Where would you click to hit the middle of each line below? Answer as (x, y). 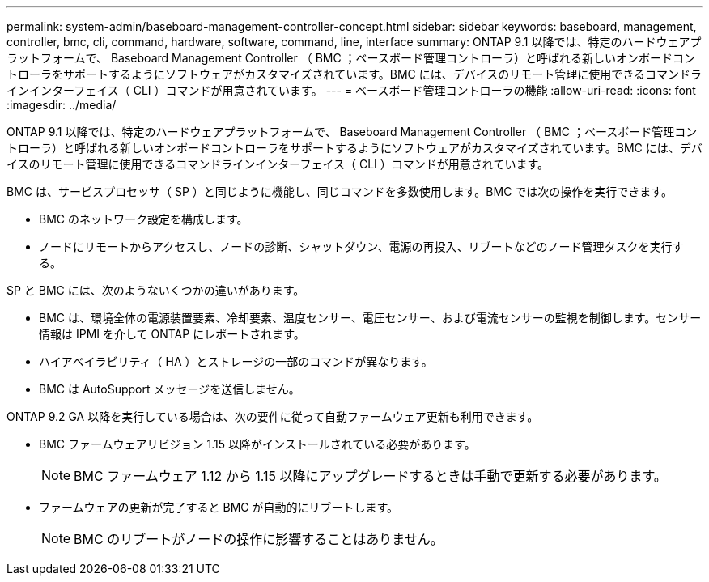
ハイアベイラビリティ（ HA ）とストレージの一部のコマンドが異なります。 (236, 361)
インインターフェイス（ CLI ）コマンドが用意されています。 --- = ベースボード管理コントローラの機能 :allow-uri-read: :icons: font (351, 90)
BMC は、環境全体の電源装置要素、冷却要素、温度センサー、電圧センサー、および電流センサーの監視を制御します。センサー (370, 318)
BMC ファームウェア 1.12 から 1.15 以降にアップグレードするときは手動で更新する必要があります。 (370, 476)
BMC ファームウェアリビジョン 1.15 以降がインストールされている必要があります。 (257, 444)
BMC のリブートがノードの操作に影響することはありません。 (259, 539)
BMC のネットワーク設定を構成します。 (144, 219)
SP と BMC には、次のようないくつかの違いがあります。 (156, 290)
